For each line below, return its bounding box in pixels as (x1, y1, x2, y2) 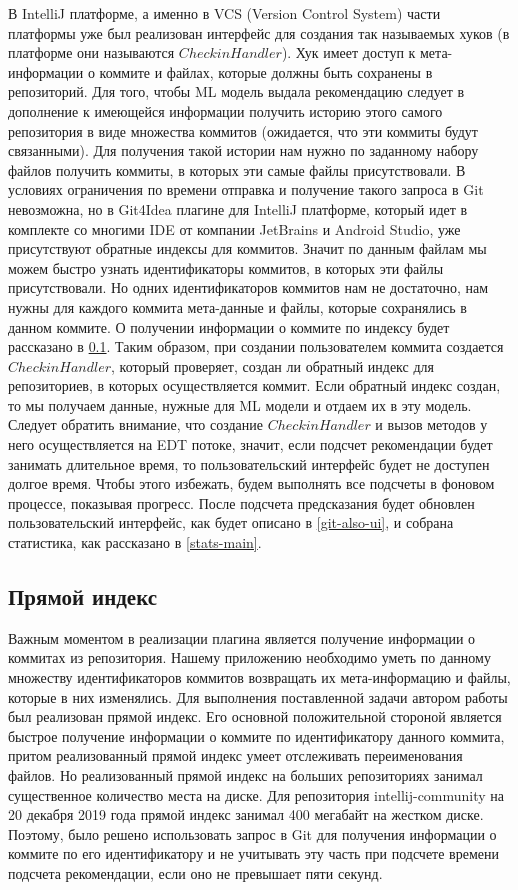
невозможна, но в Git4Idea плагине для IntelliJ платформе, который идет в (8, 198, 468, 219)
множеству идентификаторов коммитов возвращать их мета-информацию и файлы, (8, 667, 511, 688)
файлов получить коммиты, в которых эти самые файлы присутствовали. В (8, 159, 466, 180)
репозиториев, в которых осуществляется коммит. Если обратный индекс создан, (8, 375, 501, 396)
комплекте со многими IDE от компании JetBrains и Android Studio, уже (8, 218, 461, 239)
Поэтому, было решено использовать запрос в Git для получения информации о (8, 823, 497, 844)
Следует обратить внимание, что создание (8, 414, 264, 435)
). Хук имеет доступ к (281, 42, 416, 63)
